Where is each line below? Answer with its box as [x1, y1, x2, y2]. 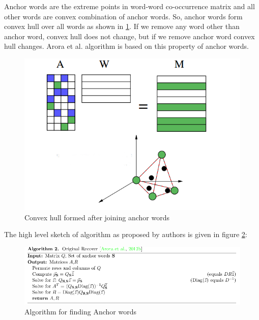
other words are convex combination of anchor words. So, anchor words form [4, 11, 243, 21]
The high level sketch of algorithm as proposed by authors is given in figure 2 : [4, 229, 247, 240]
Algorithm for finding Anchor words [24, 306, 136, 317]
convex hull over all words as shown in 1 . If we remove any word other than [4, 21, 240, 32]
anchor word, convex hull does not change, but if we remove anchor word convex [4, 31, 255, 41]
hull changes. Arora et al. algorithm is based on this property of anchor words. [4, 41, 249, 51]
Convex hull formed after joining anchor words [24, 212, 169, 222]
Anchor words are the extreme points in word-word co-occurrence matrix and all [4, 1, 255, 11]
